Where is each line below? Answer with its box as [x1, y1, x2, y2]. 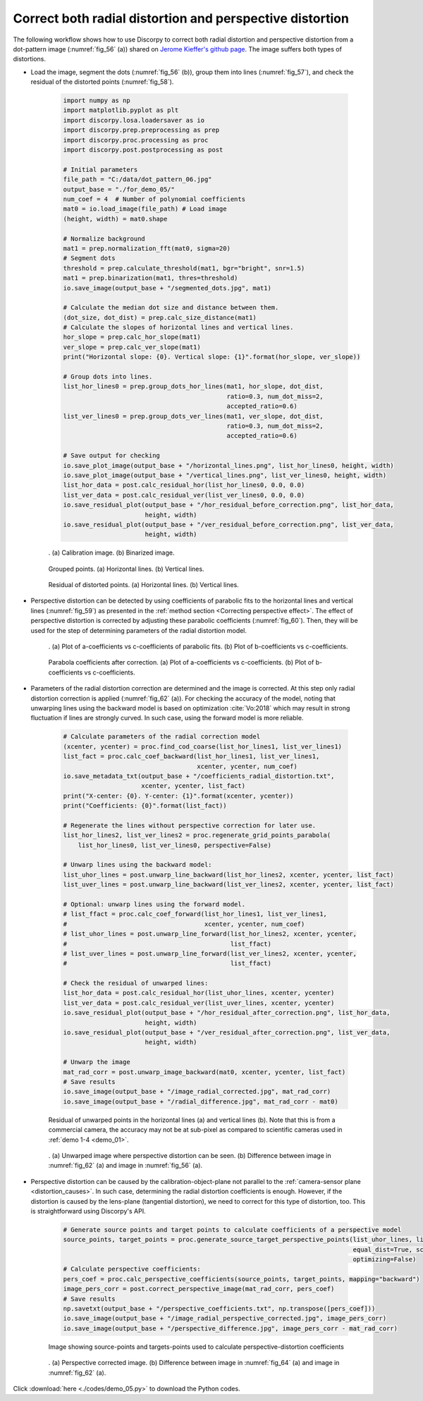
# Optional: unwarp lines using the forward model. [63, 900, 246, 908]
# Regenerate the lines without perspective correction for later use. [63, 821, 317, 829]
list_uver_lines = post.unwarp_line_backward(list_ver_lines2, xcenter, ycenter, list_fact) [63, 881, 394, 889]
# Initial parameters [63, 166, 138, 173]
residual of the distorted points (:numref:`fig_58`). [30, 78, 174, 86]
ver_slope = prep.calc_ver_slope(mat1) [63, 342, 201, 351]
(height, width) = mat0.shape [63, 215, 168, 223]
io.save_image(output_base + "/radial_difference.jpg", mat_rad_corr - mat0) [63, 1097, 338, 1106]
